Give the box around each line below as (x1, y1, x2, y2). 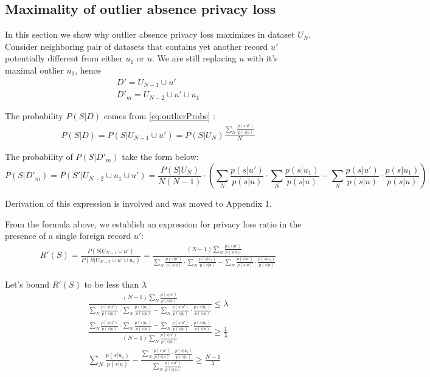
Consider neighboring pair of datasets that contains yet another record (5, 40, 268, 52)
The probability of (5, 150, 73, 163)
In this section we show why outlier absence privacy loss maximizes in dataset (5, 28, 295, 41)
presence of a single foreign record (5, 229, 131, 242)
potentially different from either (5, 52, 123, 64)
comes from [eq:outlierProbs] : (103, 109, 215, 122)
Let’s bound (5, 277, 50, 290)
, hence (75, 63, 102, 76)
